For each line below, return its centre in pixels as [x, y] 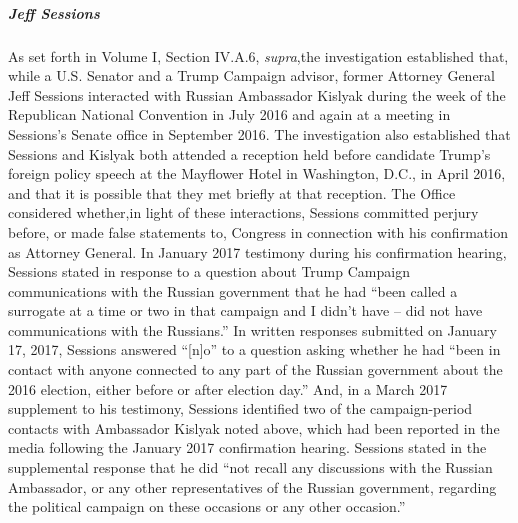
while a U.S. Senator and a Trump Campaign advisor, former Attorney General [251, 75]
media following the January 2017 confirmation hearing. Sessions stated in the [247, 447]
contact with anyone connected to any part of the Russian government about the [255, 369]
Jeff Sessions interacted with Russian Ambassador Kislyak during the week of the [257, 94]
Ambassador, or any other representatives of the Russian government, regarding [252, 486]
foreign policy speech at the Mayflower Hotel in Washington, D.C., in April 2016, [257, 173]
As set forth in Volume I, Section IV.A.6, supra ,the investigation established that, [258, 55]
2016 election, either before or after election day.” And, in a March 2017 [228, 388]
